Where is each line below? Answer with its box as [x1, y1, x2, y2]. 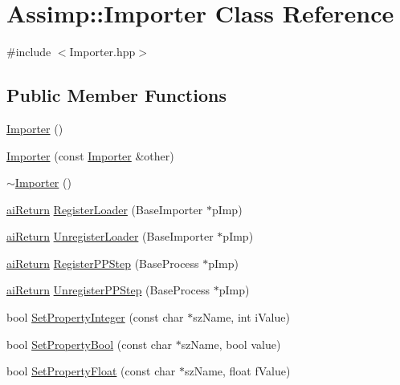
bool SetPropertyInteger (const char [6, 309, 184, 326]
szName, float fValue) [184, 363, 291, 379]
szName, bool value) [181, 335, 281, 352]
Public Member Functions [6, 83, 227, 107]
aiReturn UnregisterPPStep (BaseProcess [6, 282, 210, 298]
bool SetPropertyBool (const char [6, 335, 172, 352]
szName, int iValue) [193, 309, 290, 326]
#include [6, 43, 51, 60]
